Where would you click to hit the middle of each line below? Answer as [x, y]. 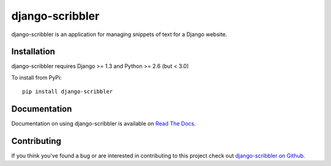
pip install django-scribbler [68, 92]
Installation [33, 52]
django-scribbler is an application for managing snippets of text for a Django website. [119, 34]
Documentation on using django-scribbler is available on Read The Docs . [104, 124]
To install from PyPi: [36, 77]
